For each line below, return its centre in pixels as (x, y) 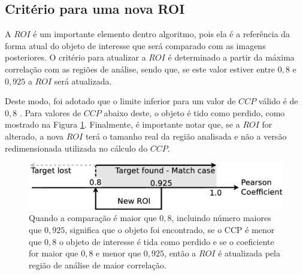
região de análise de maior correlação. (98, 265)
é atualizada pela (249, 253)
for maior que (54, 253)
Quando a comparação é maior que (93, 218)
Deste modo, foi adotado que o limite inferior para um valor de (120, 101)
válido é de (278, 101)
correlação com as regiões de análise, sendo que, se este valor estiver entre (140, 69)
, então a (180, 253)
